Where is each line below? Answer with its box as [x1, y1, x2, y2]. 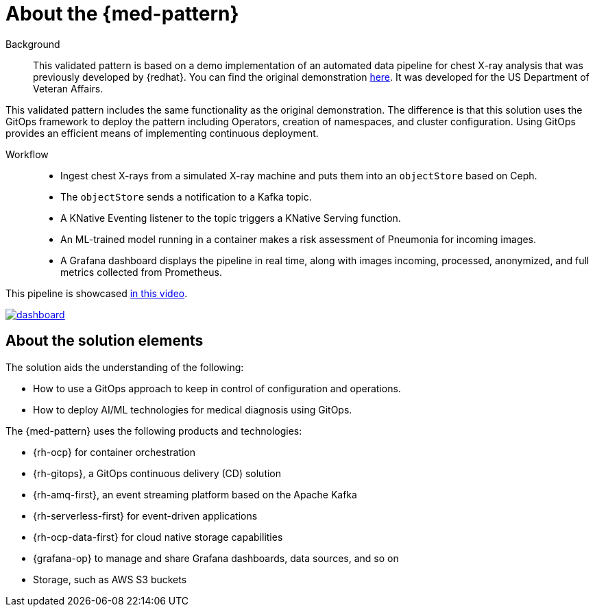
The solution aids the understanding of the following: [5, 361, 244, 373]
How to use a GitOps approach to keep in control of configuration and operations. [33, 382, 401, 394]
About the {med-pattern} [5, 2, 239, 25]
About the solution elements [5, 332, 204, 350]
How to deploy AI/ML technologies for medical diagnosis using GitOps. [33, 403, 352, 416]
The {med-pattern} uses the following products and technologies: [5, 424, 302, 437]
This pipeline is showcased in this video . [5, 287, 188, 299]
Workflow [5, 148, 49, 160]
